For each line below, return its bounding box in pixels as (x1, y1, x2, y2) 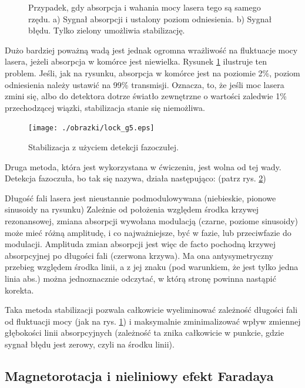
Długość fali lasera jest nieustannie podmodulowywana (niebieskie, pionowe (5, 191, 276, 204)
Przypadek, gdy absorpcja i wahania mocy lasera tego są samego (28, 1, 261, 13)
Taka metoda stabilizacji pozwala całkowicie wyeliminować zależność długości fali (5, 303, 298, 316)
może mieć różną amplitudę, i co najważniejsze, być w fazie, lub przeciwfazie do (5, 226, 291, 238)
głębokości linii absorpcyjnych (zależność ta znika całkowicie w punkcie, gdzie (5, 326, 284, 339)
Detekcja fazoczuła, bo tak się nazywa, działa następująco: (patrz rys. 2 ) (5, 172, 266, 184)
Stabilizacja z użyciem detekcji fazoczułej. (28, 141, 179, 153)
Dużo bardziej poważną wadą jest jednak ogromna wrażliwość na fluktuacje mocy (5, 43, 298, 56)
